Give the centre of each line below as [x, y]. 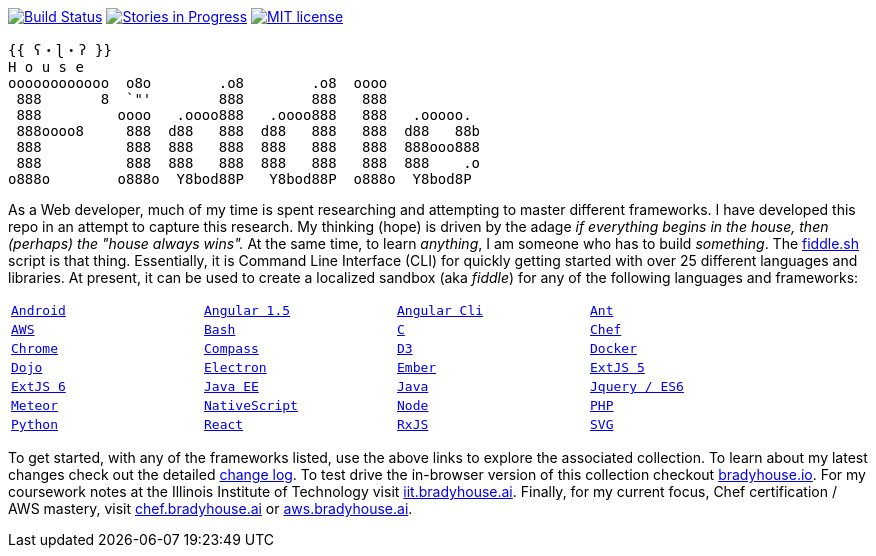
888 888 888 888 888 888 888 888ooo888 [248, 147]
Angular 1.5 [247, 310]
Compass [231, 348]
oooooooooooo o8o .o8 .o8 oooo [198, 83]
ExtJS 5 [617, 367]
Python [34, 424]
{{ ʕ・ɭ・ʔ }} [60, 50]
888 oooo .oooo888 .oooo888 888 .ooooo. [244, 115]
